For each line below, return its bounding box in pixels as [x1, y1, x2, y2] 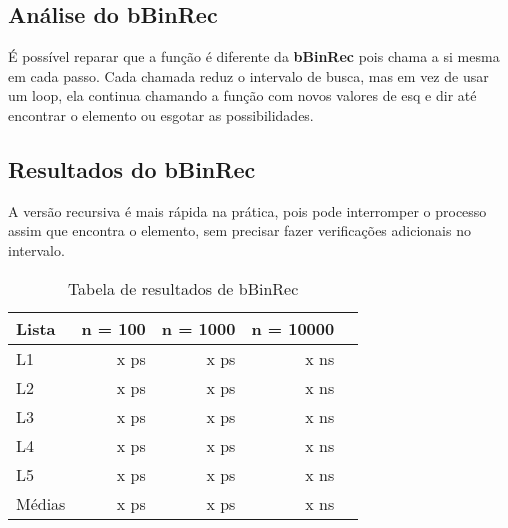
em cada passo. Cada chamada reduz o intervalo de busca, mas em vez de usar [8, 65, 489, 86]
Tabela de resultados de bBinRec [67, 276, 299, 300]
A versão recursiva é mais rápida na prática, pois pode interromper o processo [8, 200, 487, 221]
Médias [16, 491, 66, 515]
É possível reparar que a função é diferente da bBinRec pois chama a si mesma [8, 46, 500, 67]
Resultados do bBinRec [8, 153, 256, 184]
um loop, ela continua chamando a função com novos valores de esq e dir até [8, 85, 477, 106]
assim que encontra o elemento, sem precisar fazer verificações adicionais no [8, 220, 471, 241]
